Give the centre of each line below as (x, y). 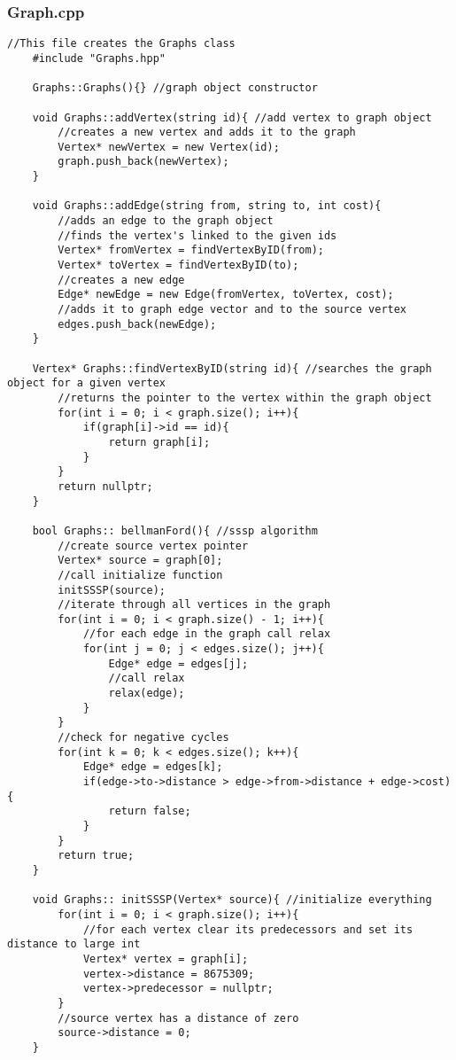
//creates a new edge (121, 280)
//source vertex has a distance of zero (178, 1018)
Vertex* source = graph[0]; (140, 561)
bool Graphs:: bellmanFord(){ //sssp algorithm (175, 530)
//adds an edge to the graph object (166, 221)
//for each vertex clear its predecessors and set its (248, 929)
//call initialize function (140, 575)
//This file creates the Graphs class (121, 44)
